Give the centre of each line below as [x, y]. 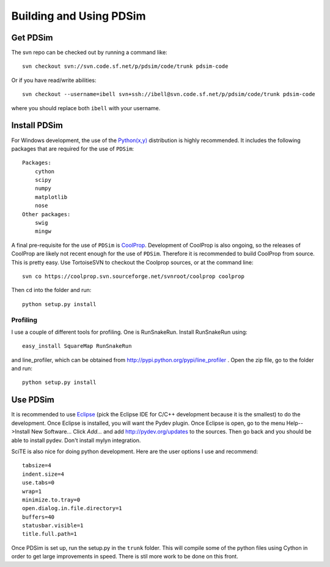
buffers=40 [38, 517]
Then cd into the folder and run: [51, 290]
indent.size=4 [43, 474]
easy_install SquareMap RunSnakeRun [77, 346]
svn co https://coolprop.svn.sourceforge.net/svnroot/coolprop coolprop [133, 276]
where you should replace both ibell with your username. [86, 108]
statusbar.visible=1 [53, 526]
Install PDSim [37, 126]
